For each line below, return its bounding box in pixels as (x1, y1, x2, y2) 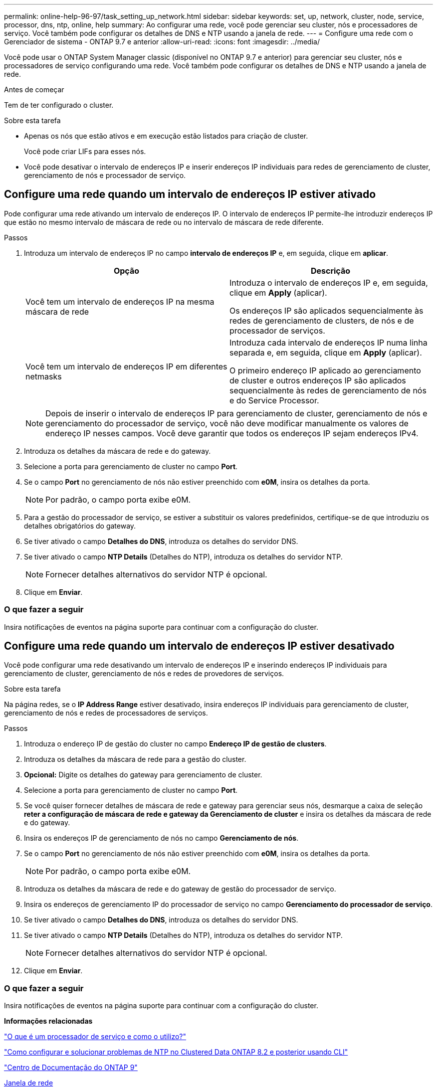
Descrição (310, 265, 351, 276)
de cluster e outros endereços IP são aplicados (229, 375, 406, 385)
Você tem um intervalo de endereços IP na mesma (25, 296, 215, 307)
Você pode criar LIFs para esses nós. (24, 147, 146, 156)
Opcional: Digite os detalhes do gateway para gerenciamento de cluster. (24, 770, 262, 779)
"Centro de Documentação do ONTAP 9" (4, 1063, 138, 1072)
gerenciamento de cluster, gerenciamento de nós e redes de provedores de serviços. (4, 669, 284, 678)
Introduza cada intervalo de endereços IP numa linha (229, 337, 428, 348)
